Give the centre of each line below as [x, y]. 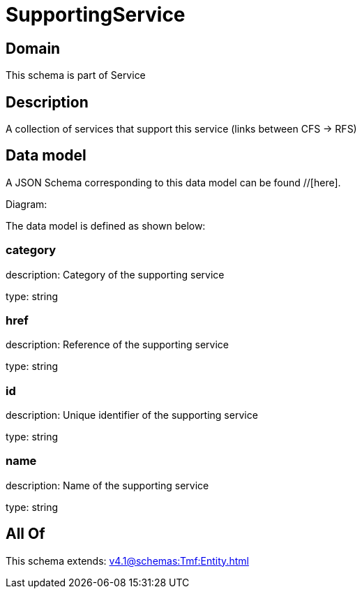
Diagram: [27, 204]
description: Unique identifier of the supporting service [132, 415]
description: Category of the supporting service [115, 274]
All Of [25, 534]
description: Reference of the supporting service [117, 345]
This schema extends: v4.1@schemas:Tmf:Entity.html [127, 560]
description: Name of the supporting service [107, 485]
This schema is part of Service [76, 75]
